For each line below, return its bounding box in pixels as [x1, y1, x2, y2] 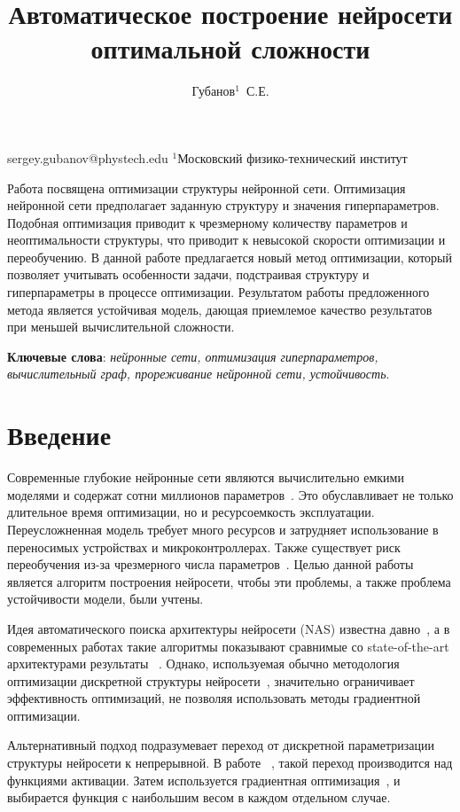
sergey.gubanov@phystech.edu [7, 148, 168, 167]
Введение [7, 417, 112, 453]
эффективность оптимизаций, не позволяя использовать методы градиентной [7, 689, 421, 707]
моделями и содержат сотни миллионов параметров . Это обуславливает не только [7, 485, 454, 504]
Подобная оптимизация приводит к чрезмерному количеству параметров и [7, 213, 408, 231]
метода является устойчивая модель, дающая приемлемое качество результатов [7, 300, 433, 318]
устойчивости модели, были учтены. [7, 589, 204, 608]
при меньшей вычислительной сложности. [7, 317, 235, 336]
